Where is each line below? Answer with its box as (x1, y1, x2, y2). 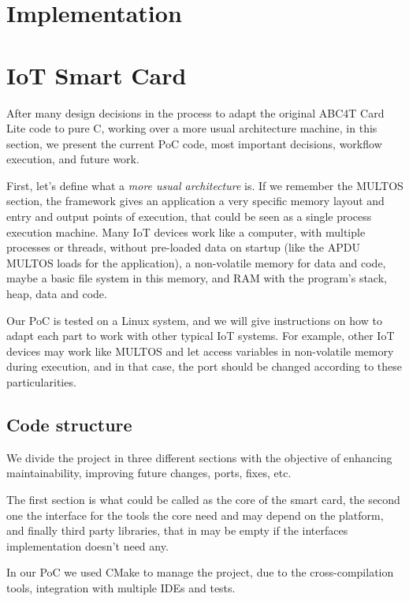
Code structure (6, 412, 132, 436)
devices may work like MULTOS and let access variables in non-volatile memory (6, 342, 394, 359)
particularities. (6, 374, 76, 390)
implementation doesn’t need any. (6, 537, 169, 554)
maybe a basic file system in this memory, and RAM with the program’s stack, (6, 270, 387, 286)
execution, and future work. (6, 151, 139, 167)
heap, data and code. (6, 286, 107, 302)
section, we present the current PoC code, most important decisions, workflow (6, 135, 382, 151)
